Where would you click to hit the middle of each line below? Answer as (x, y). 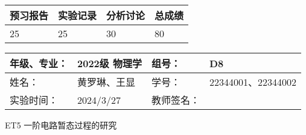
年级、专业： (39, 63)
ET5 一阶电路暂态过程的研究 (61, 125)
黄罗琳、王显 (107, 82)
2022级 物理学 (110, 63)
